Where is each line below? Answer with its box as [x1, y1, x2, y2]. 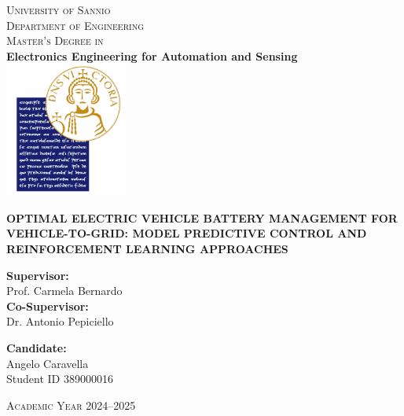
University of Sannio [6, 2, 111, 17]
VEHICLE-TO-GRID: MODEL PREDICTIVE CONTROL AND [6, 225, 367, 241]
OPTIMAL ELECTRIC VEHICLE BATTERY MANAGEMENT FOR [6, 209, 398, 226]
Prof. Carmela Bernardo [6, 282, 123, 299]
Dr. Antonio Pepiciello [6, 313, 114, 329]
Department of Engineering [6, 17, 145, 33]
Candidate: [6, 340, 67, 356]
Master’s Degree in [6, 32, 104, 49]
